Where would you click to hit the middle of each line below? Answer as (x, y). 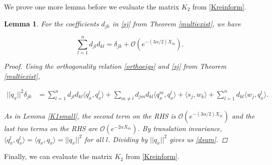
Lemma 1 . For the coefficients (51, 23)
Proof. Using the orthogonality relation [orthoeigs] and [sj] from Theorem (115, 66)
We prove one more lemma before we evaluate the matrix (92, 6)
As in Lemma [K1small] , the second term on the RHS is (90, 115)
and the (243, 115)
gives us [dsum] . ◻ (198, 139)
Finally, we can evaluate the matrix (58, 156)
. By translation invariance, (180, 128)
